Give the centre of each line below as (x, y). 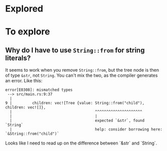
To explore (28, 32)
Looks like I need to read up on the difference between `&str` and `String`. (81, 143)
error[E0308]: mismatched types (39, 90)
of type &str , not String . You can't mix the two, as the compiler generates (81, 75)
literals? (18, 58)
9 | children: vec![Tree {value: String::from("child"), (75, 103)
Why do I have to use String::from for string (75, 50)
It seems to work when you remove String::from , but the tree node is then (82, 70)
